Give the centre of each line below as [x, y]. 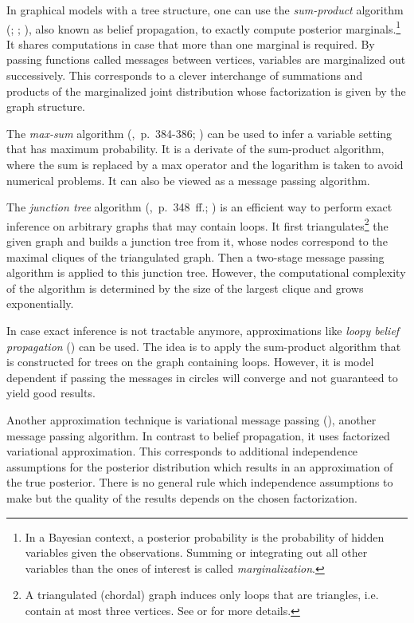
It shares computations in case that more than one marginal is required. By [191, 43]
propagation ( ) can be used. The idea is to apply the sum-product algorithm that [204, 346]
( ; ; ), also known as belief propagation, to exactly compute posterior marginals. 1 [204, 27]
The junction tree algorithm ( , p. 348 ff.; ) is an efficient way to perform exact [199, 207]
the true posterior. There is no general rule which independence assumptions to [200, 482]
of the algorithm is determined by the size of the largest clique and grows [185, 288]
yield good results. [51, 393]
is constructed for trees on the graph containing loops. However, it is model [190, 362]
